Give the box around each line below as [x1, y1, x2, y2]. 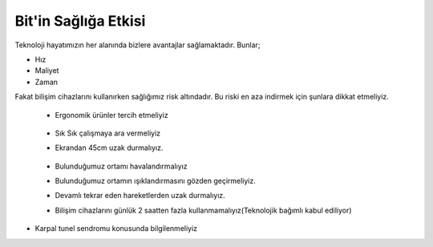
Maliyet [34, 66, 59, 75]
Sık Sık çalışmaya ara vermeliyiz [55, 128, 161, 138]
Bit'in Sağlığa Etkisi [14, 12, 146, 30]
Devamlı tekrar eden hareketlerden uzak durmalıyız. [55, 191, 226, 200]
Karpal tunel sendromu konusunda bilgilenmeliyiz [34, 224, 198, 233]
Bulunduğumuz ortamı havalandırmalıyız [55, 161, 188, 171]
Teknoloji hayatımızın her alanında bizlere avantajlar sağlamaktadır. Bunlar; [14, 40, 261, 50]
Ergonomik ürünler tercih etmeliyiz [55, 110, 168, 119]
